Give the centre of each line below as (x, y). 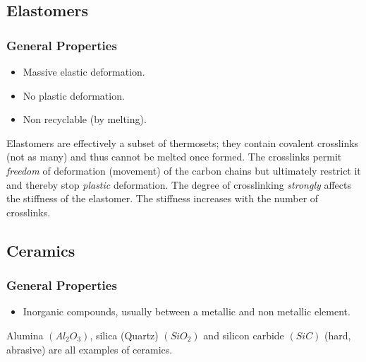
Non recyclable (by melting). (85, 119)
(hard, (338, 335)
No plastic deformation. (74, 95)
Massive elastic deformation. (84, 71)
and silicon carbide (244, 335)
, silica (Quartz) (124, 335)
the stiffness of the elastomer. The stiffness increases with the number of (163, 198)
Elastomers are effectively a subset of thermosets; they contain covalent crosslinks (183, 142)
